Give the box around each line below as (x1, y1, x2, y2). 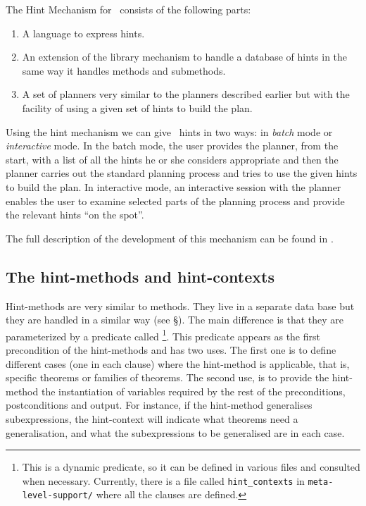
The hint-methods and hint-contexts (6, 265, 274, 287)
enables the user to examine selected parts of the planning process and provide (6, 193, 345, 208)
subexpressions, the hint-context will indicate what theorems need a (6, 411, 298, 426)
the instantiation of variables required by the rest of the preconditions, (41, 383, 346, 398)
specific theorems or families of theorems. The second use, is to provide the (6, 370, 329, 385)
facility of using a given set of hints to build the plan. (22, 100, 253, 115)
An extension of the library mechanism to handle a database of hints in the (22, 49, 348, 64)
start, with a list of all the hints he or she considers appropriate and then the (6, 152, 339, 166)
